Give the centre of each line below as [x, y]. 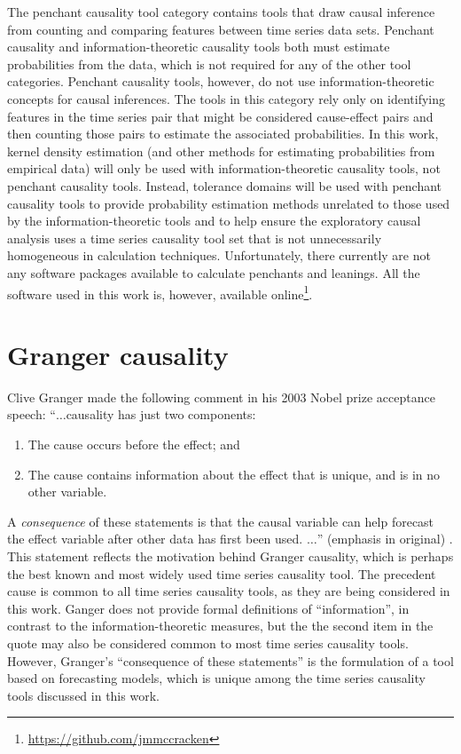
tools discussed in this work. [83, 695]
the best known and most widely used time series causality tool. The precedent [222, 573]
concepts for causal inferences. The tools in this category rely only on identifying [227, 98]
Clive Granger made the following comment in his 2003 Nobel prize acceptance [221, 397]
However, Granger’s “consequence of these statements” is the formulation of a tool [230, 660]
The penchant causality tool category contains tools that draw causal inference [221, 12]
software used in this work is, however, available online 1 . [160, 292]
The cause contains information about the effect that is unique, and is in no [234, 474]
